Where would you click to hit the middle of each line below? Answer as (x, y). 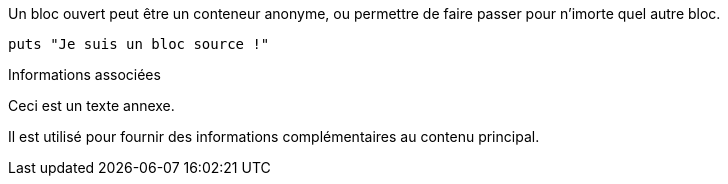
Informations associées (84, 74)
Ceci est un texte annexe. (91, 105)
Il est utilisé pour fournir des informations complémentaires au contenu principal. (274, 136)
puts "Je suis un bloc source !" (139, 44)
